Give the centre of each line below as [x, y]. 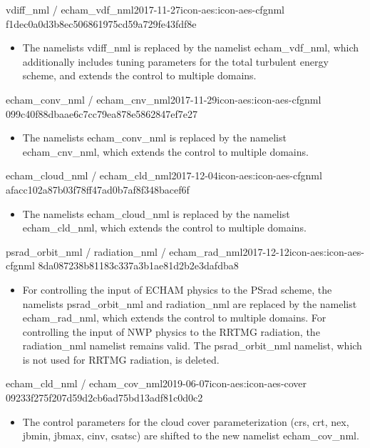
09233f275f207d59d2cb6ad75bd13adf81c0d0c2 [104, 398]
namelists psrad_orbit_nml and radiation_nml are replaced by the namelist [190, 303]
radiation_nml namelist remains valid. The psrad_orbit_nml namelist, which [192, 345]
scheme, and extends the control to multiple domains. [139, 75]
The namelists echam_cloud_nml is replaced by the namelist [156, 213]
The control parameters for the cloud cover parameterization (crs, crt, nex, [186, 421]
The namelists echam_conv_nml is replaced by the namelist [154, 138]
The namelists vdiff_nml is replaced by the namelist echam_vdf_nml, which [191, 48]
